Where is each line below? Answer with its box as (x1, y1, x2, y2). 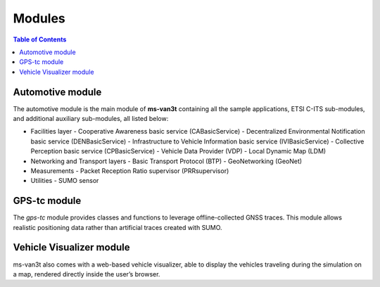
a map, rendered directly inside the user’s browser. (13, 269, 160, 278)
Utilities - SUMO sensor (30, 177, 99, 185)
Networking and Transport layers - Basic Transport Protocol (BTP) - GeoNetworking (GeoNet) (30, 157, 303, 165)
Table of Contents (13, 35, 67, 44)
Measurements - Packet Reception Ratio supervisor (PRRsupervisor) (30, 166, 229, 175)
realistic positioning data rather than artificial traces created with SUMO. (13, 223, 222, 231)
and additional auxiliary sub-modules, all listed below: (13, 115, 169, 123)
